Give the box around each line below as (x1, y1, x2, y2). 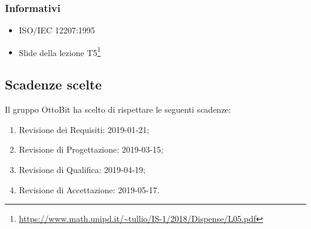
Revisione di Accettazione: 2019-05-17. (19, 183, 160, 196)
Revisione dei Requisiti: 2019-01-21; (19, 123, 150, 135)
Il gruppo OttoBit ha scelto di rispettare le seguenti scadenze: (5, 103, 231, 116)
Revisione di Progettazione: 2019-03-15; (19, 143, 164, 156)
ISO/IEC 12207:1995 (19, 24, 95, 36)
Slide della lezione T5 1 (19, 44, 101, 58)
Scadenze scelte (5, 75, 102, 94)
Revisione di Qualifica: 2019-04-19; (19, 163, 146, 176)
